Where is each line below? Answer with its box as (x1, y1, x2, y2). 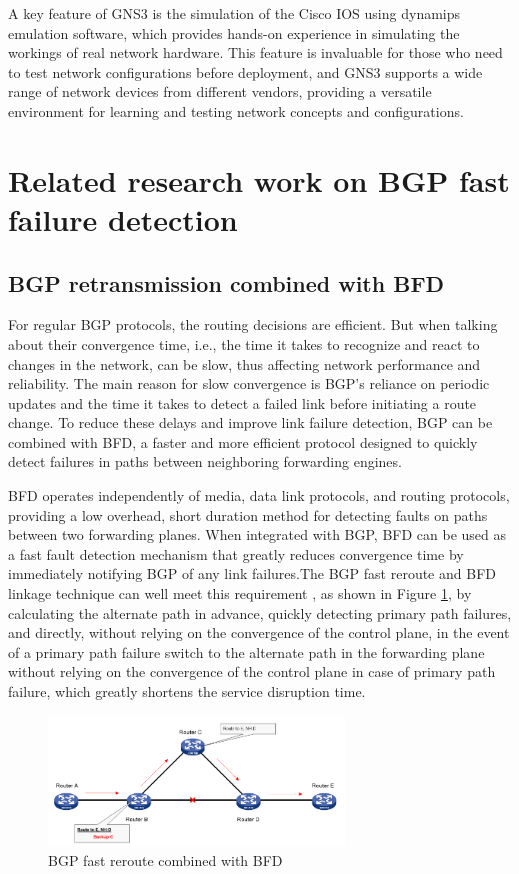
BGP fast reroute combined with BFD (48, 850, 283, 871)
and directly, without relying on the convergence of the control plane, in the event (8, 622, 510, 643)
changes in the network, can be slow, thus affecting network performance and (8, 353, 481, 374)
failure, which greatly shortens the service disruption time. (8, 681, 366, 702)
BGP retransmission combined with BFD (8, 267, 445, 298)
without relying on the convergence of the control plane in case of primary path (8, 661, 496, 682)
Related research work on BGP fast (8, 159, 510, 200)
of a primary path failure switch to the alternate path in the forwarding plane (8, 641, 485, 662)
